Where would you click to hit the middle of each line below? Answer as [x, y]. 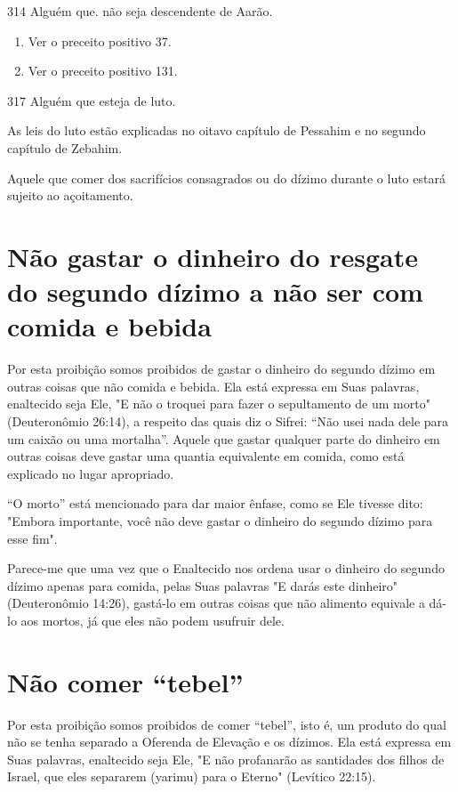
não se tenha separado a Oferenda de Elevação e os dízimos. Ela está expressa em [229, 742]
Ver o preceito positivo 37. [100, 40]
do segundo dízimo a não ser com [215, 291]
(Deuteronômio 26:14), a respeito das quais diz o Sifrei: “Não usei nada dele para [228, 421]
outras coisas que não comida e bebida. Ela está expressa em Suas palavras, [213, 386]
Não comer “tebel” [125, 681]
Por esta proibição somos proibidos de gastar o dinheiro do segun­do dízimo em [221, 369]
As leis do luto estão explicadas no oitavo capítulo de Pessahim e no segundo [217, 130]
